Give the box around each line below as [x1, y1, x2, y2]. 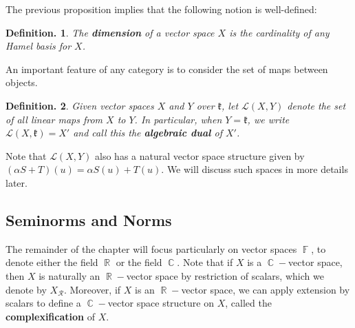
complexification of [6, 309, 95, 323]
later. [6, 175, 28, 189]
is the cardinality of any [229, 25, 330, 39]
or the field [116, 255, 162, 269]
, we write [247, 112, 290, 126]
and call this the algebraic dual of [73, 125, 222, 140]
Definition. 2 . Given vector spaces [6, 98, 154, 112]
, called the [225, 296, 272, 310]
